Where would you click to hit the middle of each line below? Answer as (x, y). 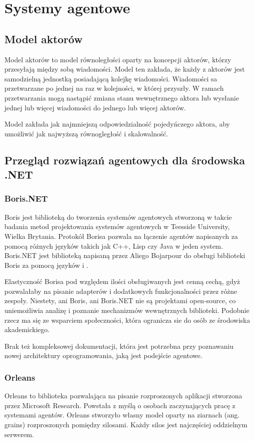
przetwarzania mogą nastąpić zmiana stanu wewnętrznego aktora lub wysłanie (122, 97)
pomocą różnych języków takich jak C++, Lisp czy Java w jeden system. (114, 246)
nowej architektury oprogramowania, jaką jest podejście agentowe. (104, 355)
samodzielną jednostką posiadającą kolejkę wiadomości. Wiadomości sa (111, 78)
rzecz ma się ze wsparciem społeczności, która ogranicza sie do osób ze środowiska (127, 320)
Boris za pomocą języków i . (46, 265)
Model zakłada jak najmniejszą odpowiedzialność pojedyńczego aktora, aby (117, 124)
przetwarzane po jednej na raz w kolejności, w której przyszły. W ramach (114, 88)
